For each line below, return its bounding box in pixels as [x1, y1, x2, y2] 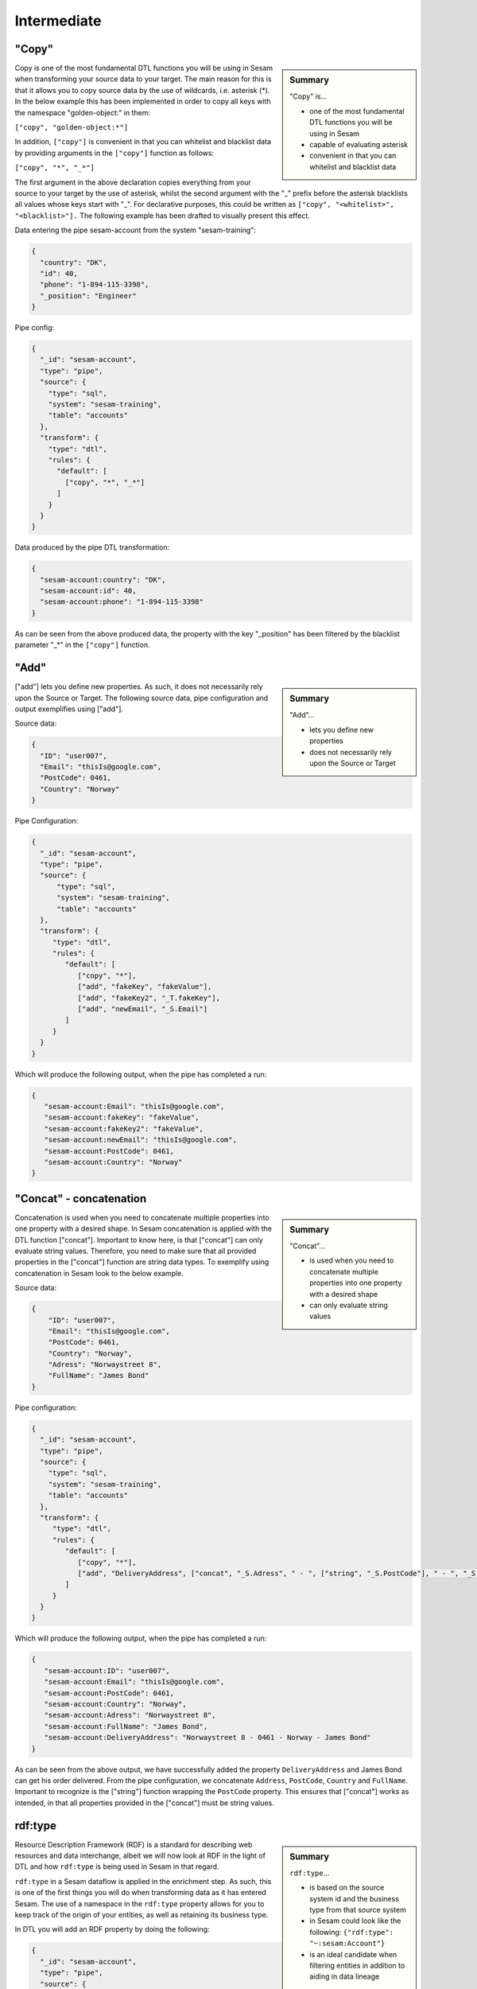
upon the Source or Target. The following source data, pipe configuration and [14, 693, 269, 703]
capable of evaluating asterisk [309, 139, 409, 149]
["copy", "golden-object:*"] [14, 123, 129, 132]
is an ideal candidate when [309, 1949, 397, 1959]
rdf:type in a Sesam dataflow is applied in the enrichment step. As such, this [14, 1876, 272, 1886]
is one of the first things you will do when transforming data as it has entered [14, 1888, 266, 1898]
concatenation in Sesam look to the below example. [14, 1268, 184, 1278]
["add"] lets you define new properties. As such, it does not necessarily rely [14, 682, 263, 691]
